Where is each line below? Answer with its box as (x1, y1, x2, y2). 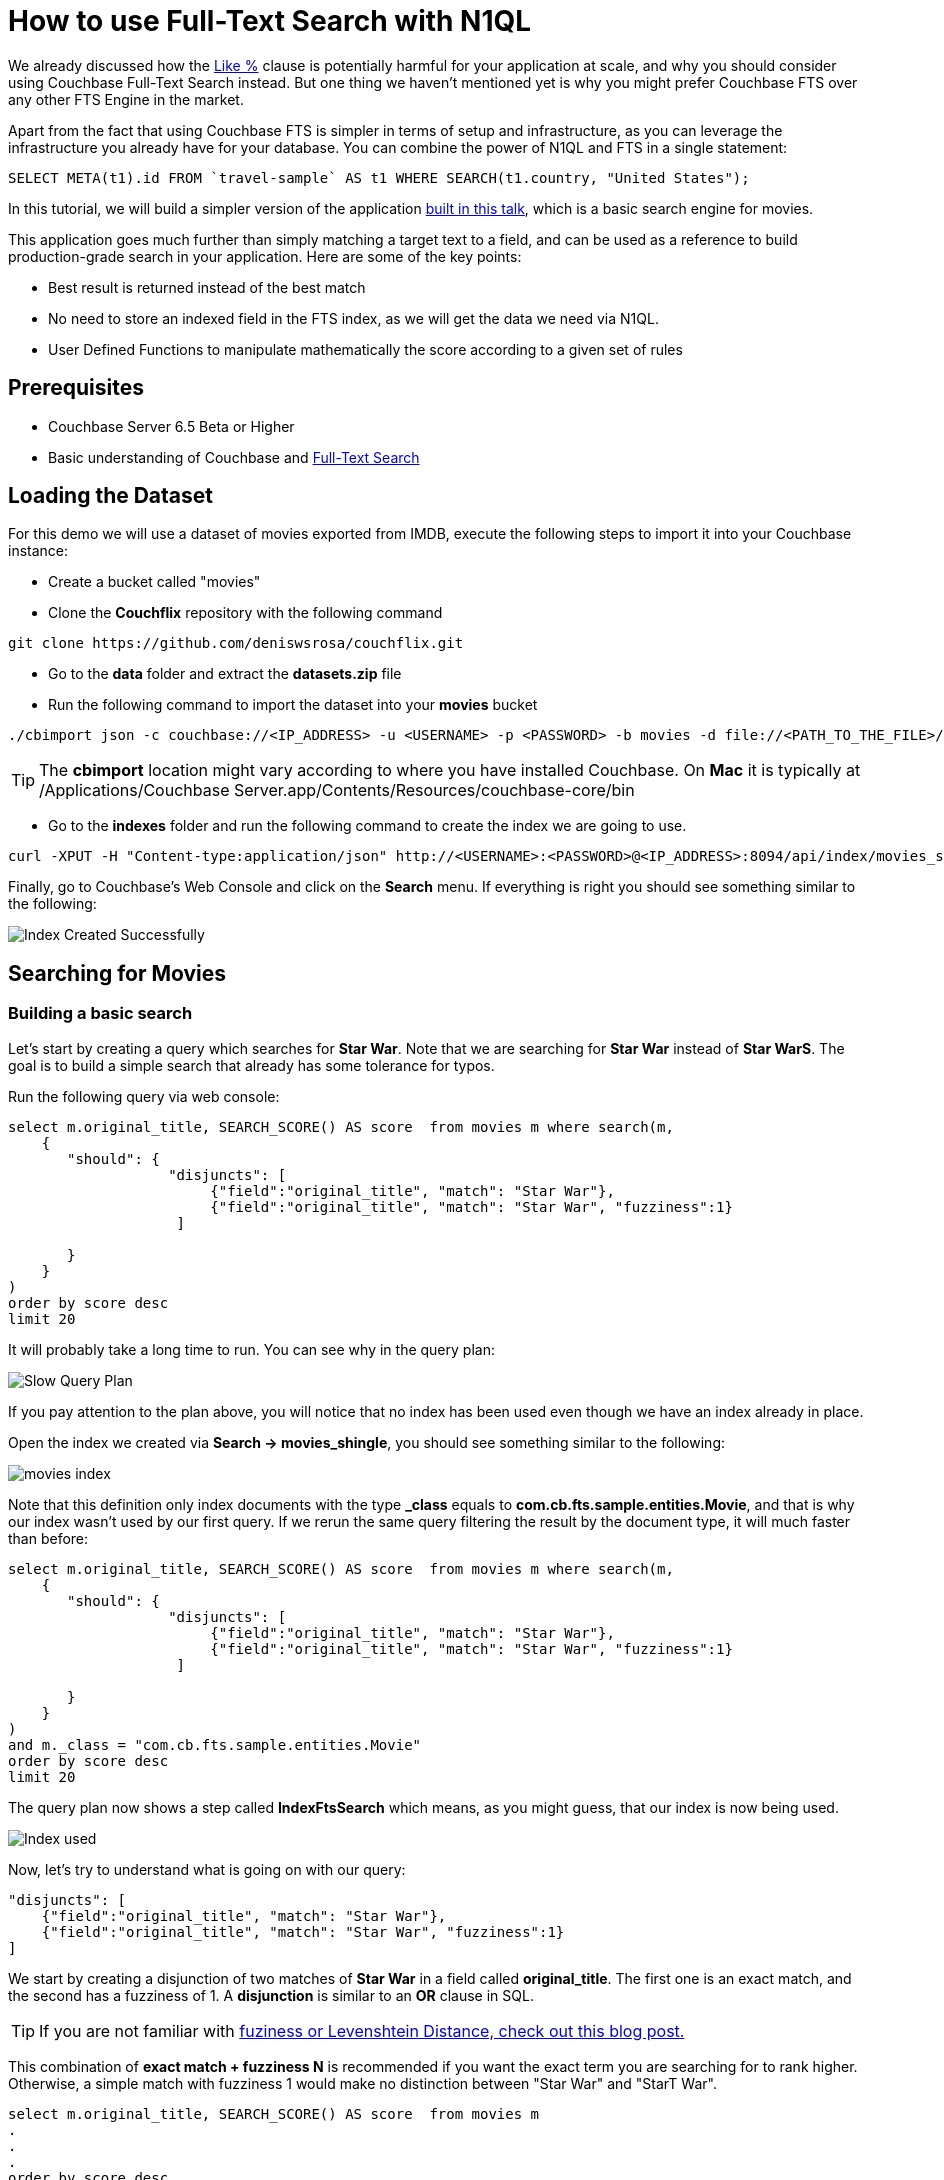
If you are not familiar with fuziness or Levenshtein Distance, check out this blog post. (39, 2020, 685, 2041)
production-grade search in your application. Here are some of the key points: (8, 247, 522, 265)
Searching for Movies (8, 960, 227, 986)
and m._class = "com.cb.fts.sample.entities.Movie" (8, 1736, 422, 1753)
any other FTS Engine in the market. (8, 90, 244, 108)
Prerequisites (8, 375, 144, 401)
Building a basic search (8, 1003, 193, 1024)
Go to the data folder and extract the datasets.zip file (48, 665, 402, 683)
